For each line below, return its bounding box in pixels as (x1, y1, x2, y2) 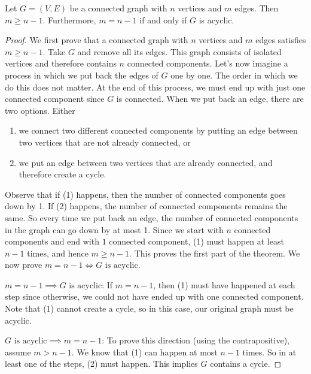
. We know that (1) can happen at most (71, 345, 218, 358)
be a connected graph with (69, 2, 167, 14)
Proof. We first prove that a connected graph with (5, 34, 188, 46)
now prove (5, 258, 42, 271)
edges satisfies (255, 34, 306, 46)
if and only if (139, 13, 187, 26)
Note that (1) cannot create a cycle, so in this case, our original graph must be (5, 302, 294, 315)
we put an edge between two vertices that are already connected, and (19, 156, 273, 168)
